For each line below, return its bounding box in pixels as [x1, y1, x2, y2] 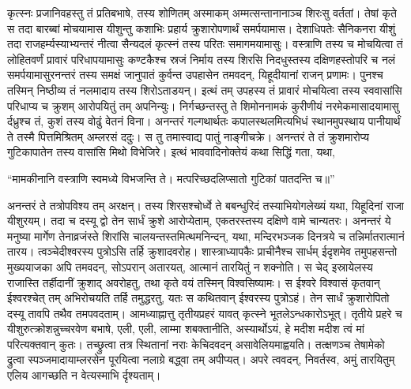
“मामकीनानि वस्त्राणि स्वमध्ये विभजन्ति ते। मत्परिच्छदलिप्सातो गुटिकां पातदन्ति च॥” [7, 170, 335, 186]
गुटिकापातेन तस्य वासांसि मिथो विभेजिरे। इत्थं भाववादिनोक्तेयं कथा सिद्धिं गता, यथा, [7, 144, 335, 160]
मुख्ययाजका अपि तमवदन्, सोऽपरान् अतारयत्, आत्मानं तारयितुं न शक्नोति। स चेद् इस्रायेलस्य [7, 258, 373, 275]
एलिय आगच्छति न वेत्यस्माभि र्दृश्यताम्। [7, 367, 161, 383]
